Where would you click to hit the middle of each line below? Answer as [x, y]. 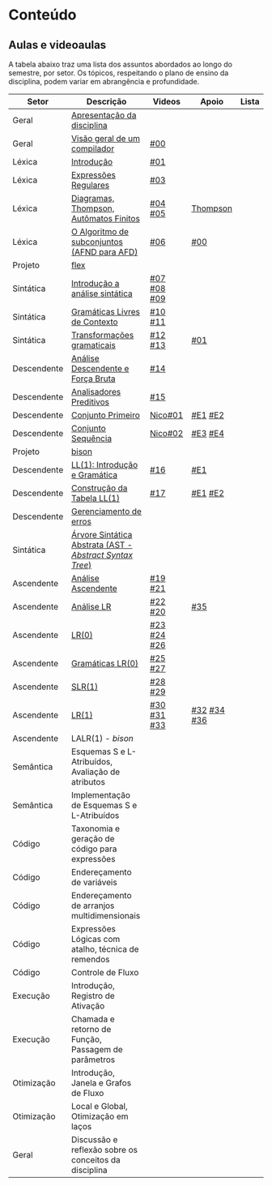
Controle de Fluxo [105, 972]
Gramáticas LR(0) [105, 664]
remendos [91, 959]
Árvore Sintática [102, 535]
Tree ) [82, 565]
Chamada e [93, 1019]
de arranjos [93, 906]
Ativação [88, 1006]
